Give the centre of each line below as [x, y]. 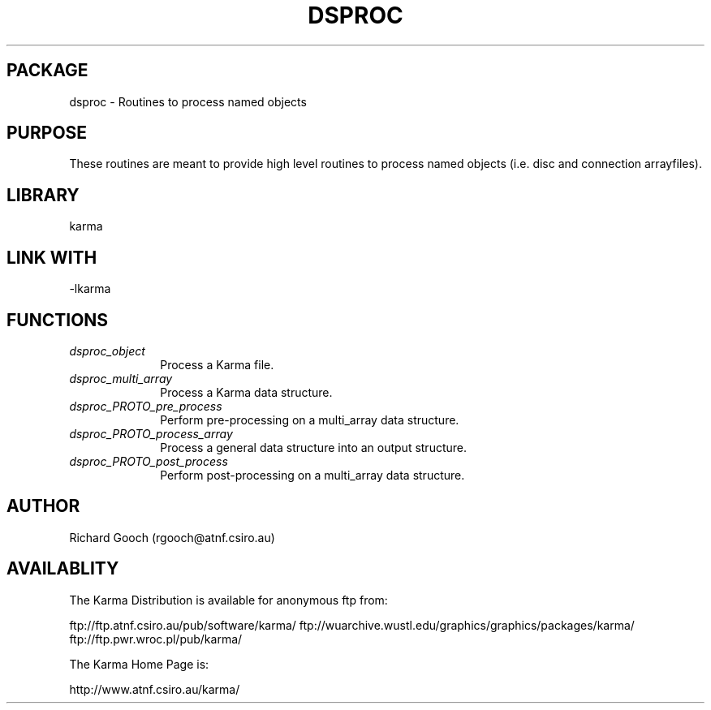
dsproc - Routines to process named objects [188, 101]
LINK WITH [52, 257]
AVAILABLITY [63, 569]
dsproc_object [107, 351]
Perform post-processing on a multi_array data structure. [312, 475]
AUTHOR [43, 506]
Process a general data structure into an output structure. [314, 447]
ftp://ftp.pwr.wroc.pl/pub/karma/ [156, 639]
